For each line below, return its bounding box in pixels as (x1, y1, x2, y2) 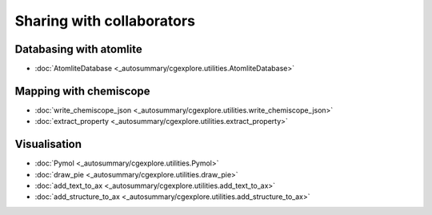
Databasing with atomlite (14, 42, 143, 56)
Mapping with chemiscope (14, 84, 151, 98)
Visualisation (14, 137, 82, 151)
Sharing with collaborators (14, 12, 196, 30)
